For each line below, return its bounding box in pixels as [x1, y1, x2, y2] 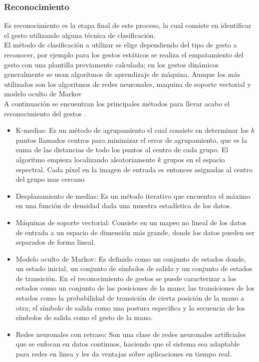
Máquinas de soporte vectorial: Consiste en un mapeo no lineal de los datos [15, 217, 247, 227]
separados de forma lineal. [15, 237, 96, 247]
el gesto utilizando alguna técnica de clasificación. [4, 29, 156, 40]
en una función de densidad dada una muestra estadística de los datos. [15, 200, 232, 211]
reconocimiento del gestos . [4, 108, 86, 118]
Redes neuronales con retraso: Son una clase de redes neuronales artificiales [15, 329, 246, 339]
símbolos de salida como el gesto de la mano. [15, 312, 153, 323]
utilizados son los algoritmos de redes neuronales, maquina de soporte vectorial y [4, 78, 251, 89]
